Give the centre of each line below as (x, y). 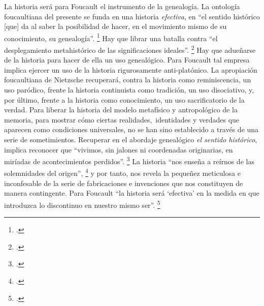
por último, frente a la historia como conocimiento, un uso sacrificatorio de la (124, 99)
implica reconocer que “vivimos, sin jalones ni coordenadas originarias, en (119, 149)
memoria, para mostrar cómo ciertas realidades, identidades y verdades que (122, 119)
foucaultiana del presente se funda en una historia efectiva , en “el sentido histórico (132, 16)
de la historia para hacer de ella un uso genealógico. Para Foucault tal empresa (127, 60)
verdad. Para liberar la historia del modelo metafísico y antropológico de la (121, 110)
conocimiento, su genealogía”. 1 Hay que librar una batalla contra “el (111, 37)
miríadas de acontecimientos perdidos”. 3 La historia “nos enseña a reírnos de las (129, 160)
